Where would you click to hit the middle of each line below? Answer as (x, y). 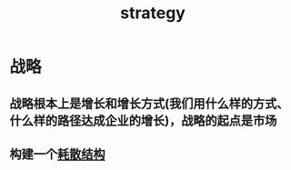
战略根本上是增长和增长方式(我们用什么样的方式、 (149, 103)
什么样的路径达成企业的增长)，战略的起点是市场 (143, 120)
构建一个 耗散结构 (57, 154)
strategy (153, 13)
